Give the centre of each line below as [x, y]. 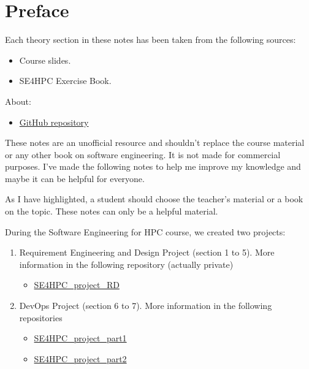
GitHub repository [54, 122]
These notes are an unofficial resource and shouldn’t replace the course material [155, 143]
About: [18, 101]
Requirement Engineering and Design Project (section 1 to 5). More [147, 252]
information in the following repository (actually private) [126, 264]
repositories [41, 317]
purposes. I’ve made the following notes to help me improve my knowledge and [153, 166]
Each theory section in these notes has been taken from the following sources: [151, 40]
